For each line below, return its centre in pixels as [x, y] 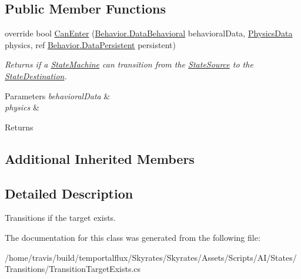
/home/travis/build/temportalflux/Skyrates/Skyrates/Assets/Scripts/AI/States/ [151, 257]
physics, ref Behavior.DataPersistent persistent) [90, 44]
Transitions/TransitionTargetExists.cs [73, 269]
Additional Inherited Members [100, 158]
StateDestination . [36, 75]
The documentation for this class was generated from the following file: [133, 237]
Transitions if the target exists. [60, 218]
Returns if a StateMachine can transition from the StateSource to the [129, 64]
